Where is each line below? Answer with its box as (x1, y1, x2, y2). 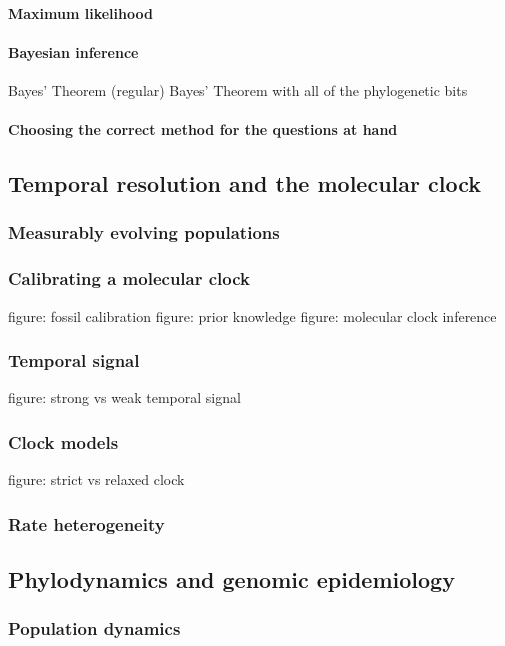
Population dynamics (8, 616, 181, 641)
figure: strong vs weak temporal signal (8, 387, 241, 408)
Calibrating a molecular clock (8, 266, 250, 291)
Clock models (8, 429, 119, 454)
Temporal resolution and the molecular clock (8, 168, 482, 199)
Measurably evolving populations (8, 220, 280, 245)
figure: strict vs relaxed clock (8, 469, 185, 490)
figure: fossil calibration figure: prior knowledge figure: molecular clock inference (8, 305, 497, 326)
